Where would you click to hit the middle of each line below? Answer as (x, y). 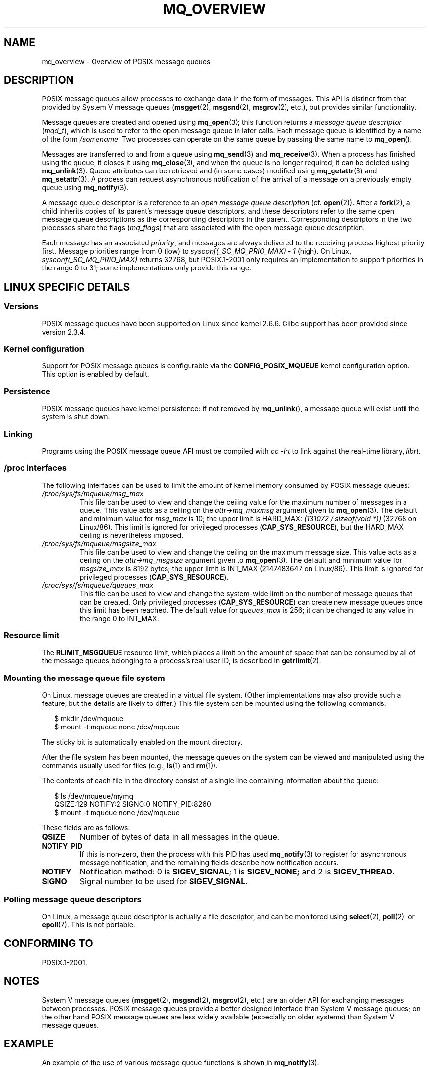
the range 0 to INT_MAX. (119, 618)
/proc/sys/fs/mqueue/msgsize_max (99, 543)
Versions (21, 306)
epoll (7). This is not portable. (88, 924)
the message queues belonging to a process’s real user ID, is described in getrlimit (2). (181, 661)
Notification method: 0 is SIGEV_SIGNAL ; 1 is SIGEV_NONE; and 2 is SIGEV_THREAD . (237, 872)
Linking (18, 434)
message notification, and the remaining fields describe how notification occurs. (209, 863)
